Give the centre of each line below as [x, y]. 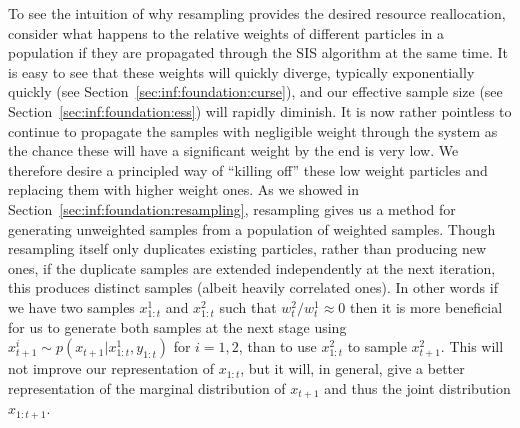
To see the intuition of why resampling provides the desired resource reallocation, [257, 13]
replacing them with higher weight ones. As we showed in [184, 189]
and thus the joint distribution [417, 387]
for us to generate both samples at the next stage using [177, 326]
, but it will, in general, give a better [352, 368]
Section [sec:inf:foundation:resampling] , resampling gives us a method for [232, 208]
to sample [377, 346]
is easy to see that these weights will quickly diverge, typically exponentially [241, 71]
